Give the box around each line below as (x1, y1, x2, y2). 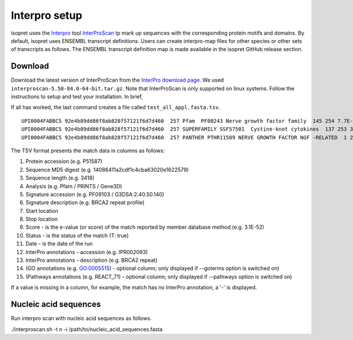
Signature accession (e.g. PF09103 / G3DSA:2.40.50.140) (25, 191, 165, 198)
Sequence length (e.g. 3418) (25, 174, 95, 182)
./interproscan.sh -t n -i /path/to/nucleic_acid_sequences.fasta (11, 325, 163, 332)
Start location (25, 207, 58, 214)
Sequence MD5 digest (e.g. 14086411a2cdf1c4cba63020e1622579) (25, 166, 189, 173)
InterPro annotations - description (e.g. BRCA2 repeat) (25, 256, 158, 264)
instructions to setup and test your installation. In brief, (11, 93, 144, 100)
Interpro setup (11, 9, 82, 22)
